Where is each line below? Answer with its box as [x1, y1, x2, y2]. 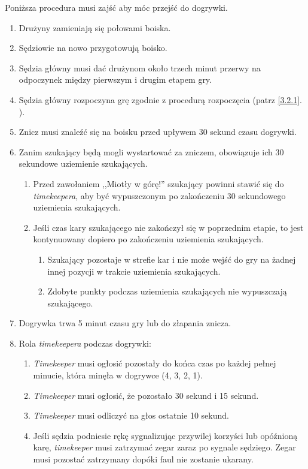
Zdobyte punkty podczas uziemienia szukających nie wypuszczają [47, 285, 287, 297]
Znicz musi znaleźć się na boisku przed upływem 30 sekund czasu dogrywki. [19, 125, 297, 138]
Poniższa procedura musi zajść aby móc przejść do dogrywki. [5, 1, 228, 13]
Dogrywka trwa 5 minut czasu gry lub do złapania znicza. [19, 317, 231, 329]
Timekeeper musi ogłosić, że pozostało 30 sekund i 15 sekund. [33, 389, 259, 401]
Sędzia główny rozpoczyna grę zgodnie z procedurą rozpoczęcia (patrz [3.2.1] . [19, 93, 302, 106]
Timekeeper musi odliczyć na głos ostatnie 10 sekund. [33, 409, 229, 422]
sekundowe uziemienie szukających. [19, 157, 148, 170]
